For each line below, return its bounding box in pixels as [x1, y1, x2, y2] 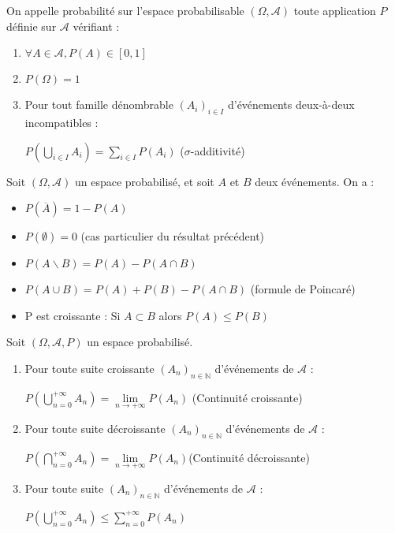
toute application [293, 2, 376, 18]
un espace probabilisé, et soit [74, 173, 214, 189]
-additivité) [190, 142, 245, 158]
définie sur [6, 17, 57, 34]
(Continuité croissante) [192, 389, 303, 405]
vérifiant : [73, 17, 120, 34]
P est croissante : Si [24, 307, 121, 323]
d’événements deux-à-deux [227, 96, 355, 113]
